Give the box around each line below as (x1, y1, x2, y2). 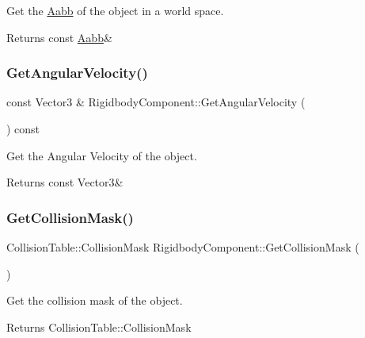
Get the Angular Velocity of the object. (6, 147, 197, 163)
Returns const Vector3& (6, 174, 124, 190)
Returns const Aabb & (6, 29, 112, 45)
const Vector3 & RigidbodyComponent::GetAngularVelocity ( (6, 94, 306, 110)
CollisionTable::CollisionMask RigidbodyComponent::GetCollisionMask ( (6, 239, 359, 255)
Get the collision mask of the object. (6, 292, 183, 309)
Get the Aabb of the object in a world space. (6, 2, 224, 18)
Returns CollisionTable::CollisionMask (6, 318, 192, 335)
